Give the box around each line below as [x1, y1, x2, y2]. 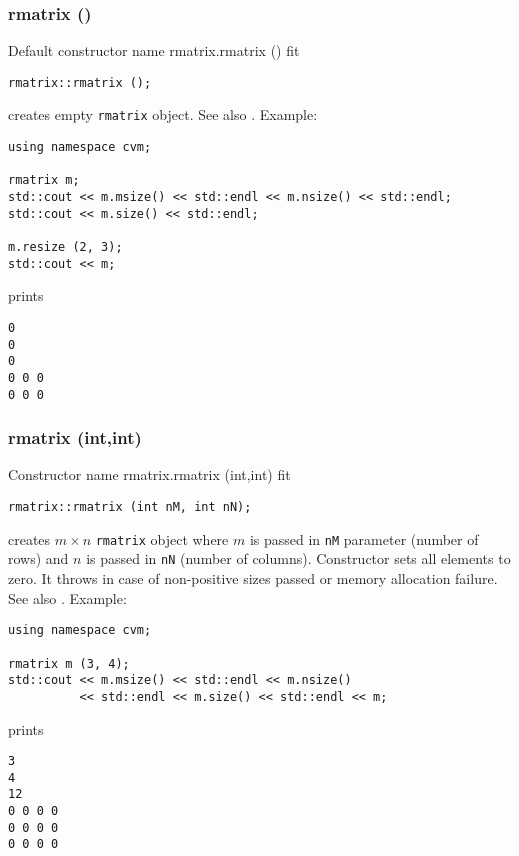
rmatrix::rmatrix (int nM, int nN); [8, 500, 252, 515]
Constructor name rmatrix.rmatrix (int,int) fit [8, 464, 291, 485]
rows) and [8, 548, 69, 569]
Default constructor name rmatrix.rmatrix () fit [8, 40, 300, 61]
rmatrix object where [95, 528, 229, 549]
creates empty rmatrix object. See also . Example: [8, 104, 318, 125]
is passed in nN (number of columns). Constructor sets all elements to [86, 548, 511, 569]
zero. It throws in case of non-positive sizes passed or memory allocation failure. [8, 568, 498, 589]
